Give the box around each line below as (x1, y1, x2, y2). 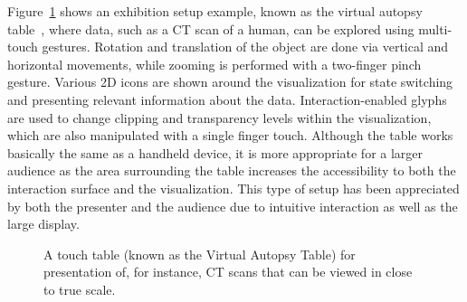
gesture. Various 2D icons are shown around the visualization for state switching (7, 72, 453, 91)
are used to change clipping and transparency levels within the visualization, (7, 108, 432, 127)
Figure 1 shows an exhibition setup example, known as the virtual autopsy (7, 2, 423, 20)
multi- (418, 19, 453, 38)
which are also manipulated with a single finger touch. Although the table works (7, 126, 453, 145)
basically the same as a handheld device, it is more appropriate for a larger (7, 143, 424, 162)
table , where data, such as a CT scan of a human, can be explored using (7, 19, 415, 38)
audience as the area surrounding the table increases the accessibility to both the (7, 161, 456, 180)
